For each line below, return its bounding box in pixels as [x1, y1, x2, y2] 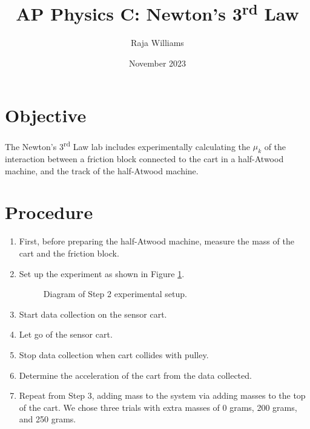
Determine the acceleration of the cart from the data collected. [19, 368, 252, 381]
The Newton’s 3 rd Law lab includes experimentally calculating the [5, 138, 251, 152]
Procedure [5, 200, 93, 224]
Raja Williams [131, 36, 184, 49]
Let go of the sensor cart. [19, 328, 113, 341]
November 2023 [128, 57, 186, 70]
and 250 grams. [19, 413, 76, 425]
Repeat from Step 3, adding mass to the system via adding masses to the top [19, 389, 306, 402]
